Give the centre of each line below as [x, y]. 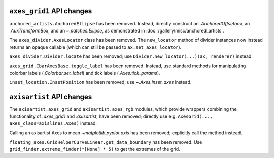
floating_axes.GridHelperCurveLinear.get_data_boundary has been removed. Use [106, 142]
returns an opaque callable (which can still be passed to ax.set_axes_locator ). [95, 47]
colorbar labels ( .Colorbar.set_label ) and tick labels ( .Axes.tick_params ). [85, 73]
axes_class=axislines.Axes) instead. [53, 123]
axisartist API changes [51, 97]
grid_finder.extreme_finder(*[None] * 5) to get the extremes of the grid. [95, 149]
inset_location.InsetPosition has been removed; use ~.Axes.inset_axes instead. [100, 82]
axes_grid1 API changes [51, 11]
